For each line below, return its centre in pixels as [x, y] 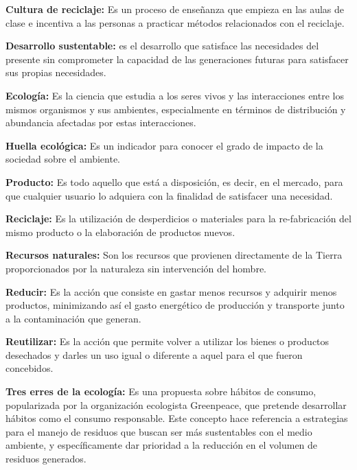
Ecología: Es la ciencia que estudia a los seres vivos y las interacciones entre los [175, 95]
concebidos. [30, 368]
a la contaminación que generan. [73, 318]
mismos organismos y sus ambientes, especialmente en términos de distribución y [176, 109]
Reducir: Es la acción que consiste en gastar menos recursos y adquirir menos [171, 291]
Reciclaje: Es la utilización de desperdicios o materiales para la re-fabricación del [178, 219]
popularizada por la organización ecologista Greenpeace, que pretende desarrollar [176, 404]
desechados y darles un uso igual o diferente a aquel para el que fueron [154, 354]
